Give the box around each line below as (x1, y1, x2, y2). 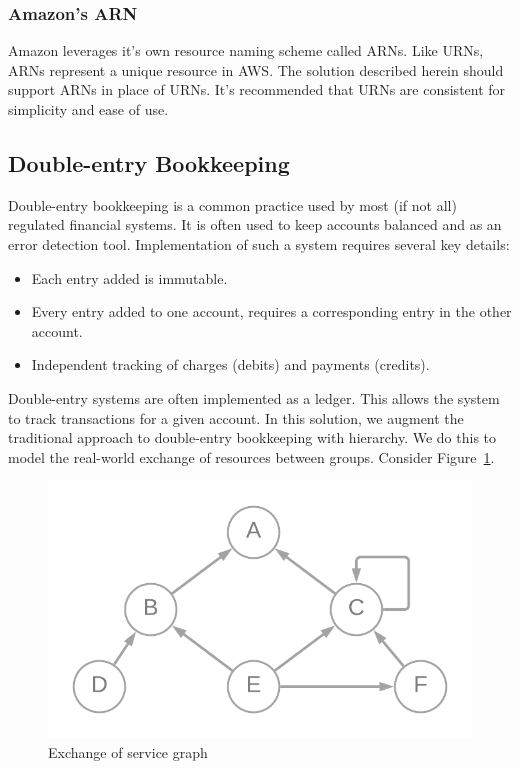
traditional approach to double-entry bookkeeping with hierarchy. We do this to (8, 427, 497, 448)
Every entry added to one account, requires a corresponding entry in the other (31, 301, 512, 322)
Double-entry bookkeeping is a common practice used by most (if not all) (8, 194, 457, 215)
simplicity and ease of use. (8, 99, 169, 119)
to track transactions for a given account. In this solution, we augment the (8, 407, 464, 428)
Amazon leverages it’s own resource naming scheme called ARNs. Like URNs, (8, 40, 484, 61)
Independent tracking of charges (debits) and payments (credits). (31, 354, 430, 375)
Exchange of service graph (48, 741, 208, 762)
